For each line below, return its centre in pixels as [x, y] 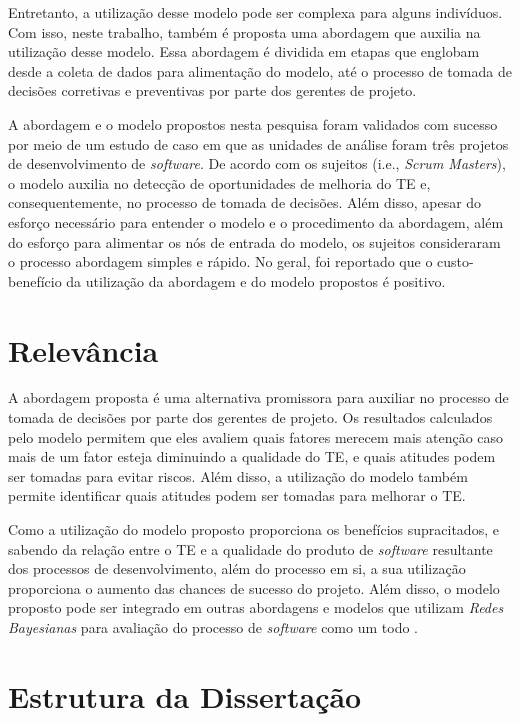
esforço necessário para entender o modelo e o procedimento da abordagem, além [256, 221]
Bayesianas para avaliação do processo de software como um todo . [213, 626]
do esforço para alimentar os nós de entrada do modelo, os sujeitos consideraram [254, 241]
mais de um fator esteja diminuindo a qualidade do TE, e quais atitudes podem [252, 456]
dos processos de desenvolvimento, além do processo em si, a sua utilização [237, 568]
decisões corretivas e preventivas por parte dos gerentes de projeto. [212, 90]
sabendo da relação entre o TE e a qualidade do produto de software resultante [250, 548]
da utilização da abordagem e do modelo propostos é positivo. [256, 280]
